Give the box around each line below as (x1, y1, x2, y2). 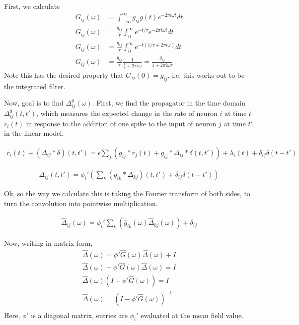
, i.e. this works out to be (167, 69, 245, 80)
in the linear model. (4, 128, 64, 138)
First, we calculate (4, 1, 60, 11)
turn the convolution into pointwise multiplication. (4, 198, 158, 208)
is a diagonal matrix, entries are (31, 310, 128, 320)
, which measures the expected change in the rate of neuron (36, 108, 218, 118)
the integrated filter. (4, 81, 66, 91)
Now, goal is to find (4, 98, 64, 108)
